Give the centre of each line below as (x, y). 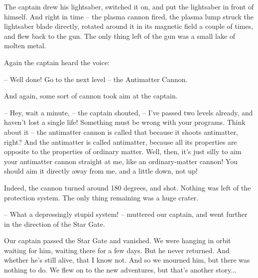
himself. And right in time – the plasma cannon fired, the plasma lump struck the (129, 16)
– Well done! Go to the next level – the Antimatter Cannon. (96, 79)
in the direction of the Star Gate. (55, 224)
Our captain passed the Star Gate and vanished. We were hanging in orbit (118, 240)
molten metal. (25, 46)
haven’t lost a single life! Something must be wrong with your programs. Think (125, 122)
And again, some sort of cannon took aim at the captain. (91, 96)
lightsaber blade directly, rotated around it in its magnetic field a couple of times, (129, 26)
